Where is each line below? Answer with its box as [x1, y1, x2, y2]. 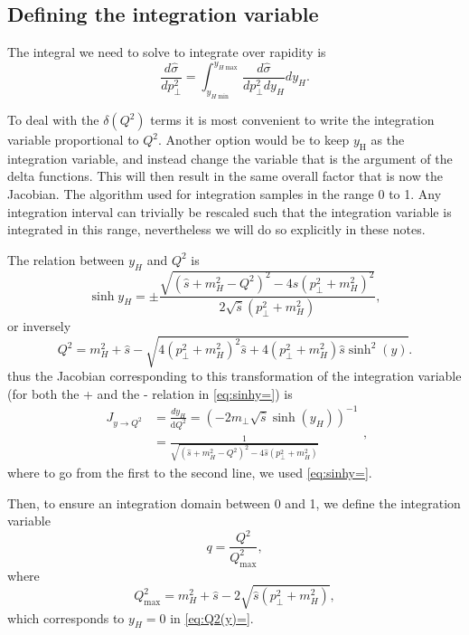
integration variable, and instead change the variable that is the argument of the [7, 148, 453, 167]
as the [371, 130, 405, 149]
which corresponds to [7, 608, 125, 627]
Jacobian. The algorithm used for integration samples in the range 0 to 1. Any [7, 185, 442, 204]
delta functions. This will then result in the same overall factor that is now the [7, 166, 443, 185]
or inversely [7, 317, 71, 336]
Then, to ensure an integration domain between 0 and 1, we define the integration [7, 493, 461, 512]
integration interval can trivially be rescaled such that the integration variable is [7, 202, 452, 221]
